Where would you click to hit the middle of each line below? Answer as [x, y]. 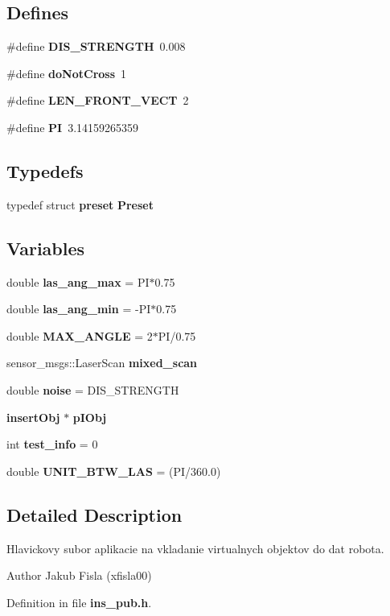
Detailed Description [94, 514]
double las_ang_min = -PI [79, 309]
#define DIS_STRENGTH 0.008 [96, 46]
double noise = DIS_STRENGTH [93, 389]
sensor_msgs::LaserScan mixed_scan [102, 363]
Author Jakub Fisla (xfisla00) [79, 575]
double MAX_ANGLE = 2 [80, 335]
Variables [46, 248]
